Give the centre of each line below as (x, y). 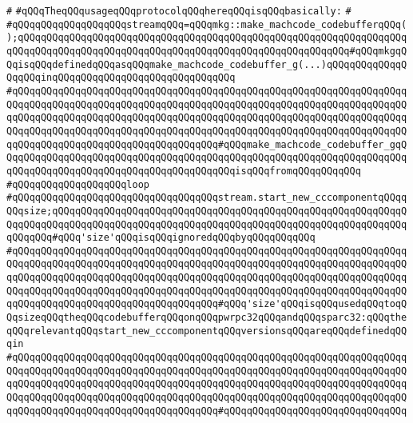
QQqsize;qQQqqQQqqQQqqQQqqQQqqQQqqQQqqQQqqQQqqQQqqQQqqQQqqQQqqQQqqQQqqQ (207, 211)
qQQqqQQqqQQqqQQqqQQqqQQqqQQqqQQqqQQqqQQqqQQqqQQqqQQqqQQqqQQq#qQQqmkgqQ (207, 51)
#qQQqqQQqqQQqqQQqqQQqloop (78, 184)
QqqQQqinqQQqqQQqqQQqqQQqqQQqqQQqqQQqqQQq (121, 78)
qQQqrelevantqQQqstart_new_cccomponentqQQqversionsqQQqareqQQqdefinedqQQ (207, 331)
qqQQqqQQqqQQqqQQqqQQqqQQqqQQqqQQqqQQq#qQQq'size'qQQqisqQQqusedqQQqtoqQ (207, 304)
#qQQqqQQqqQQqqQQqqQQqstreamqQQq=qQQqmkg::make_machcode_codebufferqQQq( (207, 24)
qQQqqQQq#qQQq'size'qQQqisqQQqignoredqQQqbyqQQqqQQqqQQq (161, 238)
